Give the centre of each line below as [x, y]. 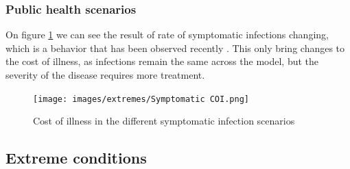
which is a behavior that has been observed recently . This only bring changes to [175, 48]
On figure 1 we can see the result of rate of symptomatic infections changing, [167, 35]
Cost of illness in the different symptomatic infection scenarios [164, 121]
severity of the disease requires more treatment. [105, 75]
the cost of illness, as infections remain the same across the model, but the [162, 61]
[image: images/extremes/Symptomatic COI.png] [141, 99]
